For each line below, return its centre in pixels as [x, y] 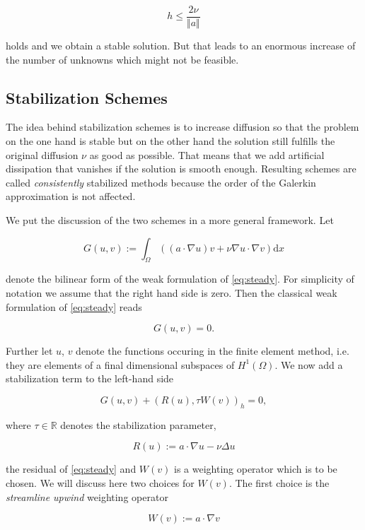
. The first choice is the [279, 482]
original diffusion [42, 154]
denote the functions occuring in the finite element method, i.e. [213, 351]
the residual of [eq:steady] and [71, 469]
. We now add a [309, 364]
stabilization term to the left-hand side [90, 378]
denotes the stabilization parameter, [138, 424]
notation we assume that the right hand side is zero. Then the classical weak [172, 293]
